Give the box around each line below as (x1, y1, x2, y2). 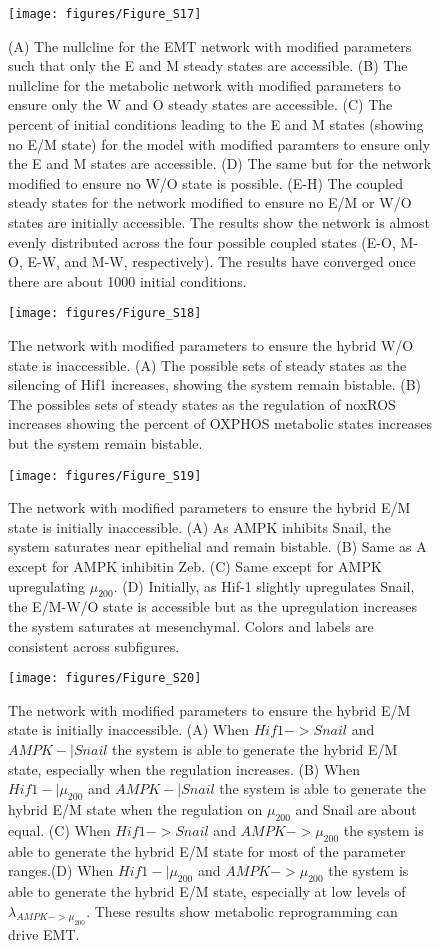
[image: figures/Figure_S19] (8, 468, 202, 483)
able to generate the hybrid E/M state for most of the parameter (8, 840, 406, 861)
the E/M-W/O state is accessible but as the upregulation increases (8, 596, 418, 617)
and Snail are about (295, 799, 417, 820)
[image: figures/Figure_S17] (8, 7, 202, 21)
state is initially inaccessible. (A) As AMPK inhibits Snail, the (8, 516, 391, 537)
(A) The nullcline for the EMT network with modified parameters (8, 35, 412, 56)
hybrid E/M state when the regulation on (8, 799, 263, 820)
